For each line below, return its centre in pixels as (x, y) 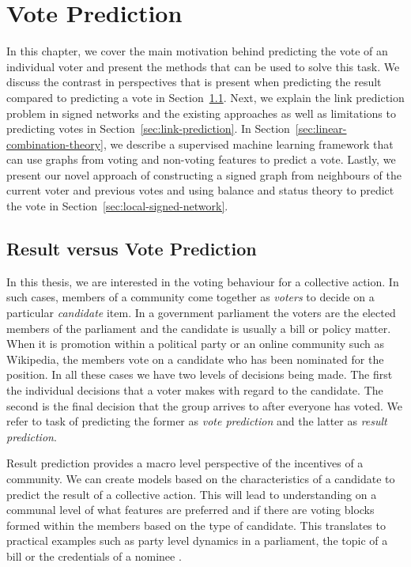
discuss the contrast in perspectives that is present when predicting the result (194, 82)
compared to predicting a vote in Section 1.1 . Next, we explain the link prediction (205, 97)
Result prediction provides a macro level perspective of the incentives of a (185, 463)
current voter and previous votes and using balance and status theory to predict (200, 190)
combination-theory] (55, 144)
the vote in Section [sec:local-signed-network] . (117, 206)
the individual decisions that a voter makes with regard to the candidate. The (195, 390)
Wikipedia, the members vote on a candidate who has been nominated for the (195, 359)
